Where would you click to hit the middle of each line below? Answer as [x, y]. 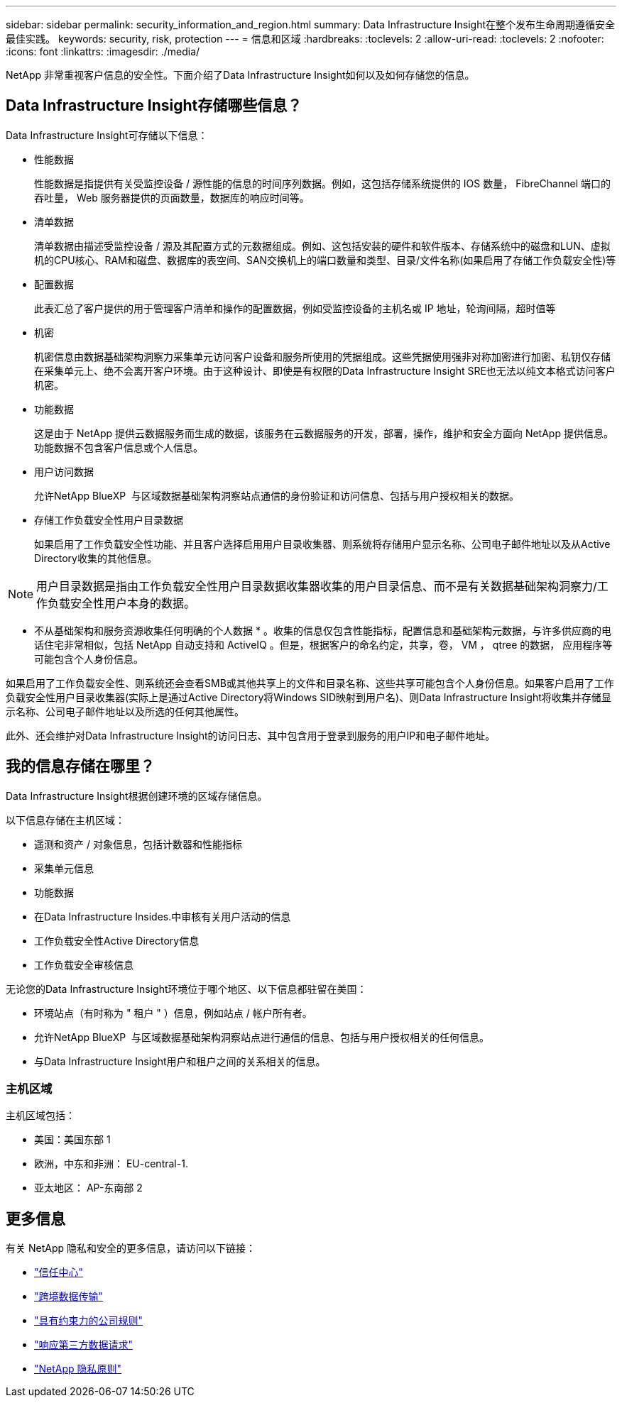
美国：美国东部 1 [72, 1140]
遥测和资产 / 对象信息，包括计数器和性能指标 [138, 844]
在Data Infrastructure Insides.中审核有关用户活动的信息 [163, 916]
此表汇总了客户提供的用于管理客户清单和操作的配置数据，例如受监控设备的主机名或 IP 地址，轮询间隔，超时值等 [295, 308]
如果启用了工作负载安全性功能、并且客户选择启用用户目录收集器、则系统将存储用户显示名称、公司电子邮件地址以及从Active [322, 544]
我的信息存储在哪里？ [80, 766]
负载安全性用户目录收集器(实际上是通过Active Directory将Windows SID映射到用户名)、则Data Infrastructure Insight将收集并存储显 [309, 697]
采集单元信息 [64, 868]
